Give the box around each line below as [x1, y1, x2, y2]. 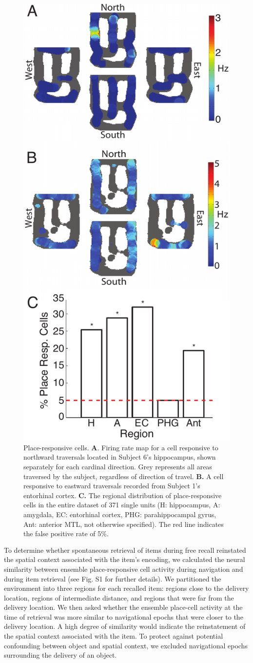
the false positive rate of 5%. [23, 528, 109, 539]
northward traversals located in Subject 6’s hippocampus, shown [23, 452, 216, 462]
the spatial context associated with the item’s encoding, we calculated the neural [4, 554, 245, 564]
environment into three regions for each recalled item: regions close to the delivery [4, 583, 249, 593]
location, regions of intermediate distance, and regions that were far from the [4, 592, 234, 603]
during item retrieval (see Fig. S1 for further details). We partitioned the [4, 573, 221, 583]
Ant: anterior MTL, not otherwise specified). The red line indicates [23, 519, 224, 529]
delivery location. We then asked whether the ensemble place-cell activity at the [4, 602, 243, 612]
